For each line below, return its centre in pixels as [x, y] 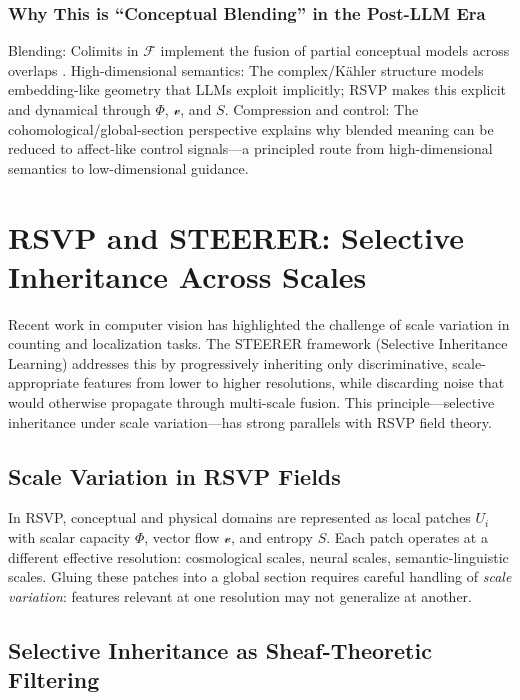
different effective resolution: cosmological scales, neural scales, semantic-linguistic [258, 556]
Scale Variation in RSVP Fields [174, 475]
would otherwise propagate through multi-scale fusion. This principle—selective [251, 402]
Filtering [54, 679]
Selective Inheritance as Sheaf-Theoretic [220, 649]
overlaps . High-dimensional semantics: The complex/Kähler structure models [246, 69]
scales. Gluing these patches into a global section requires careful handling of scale [260, 576]
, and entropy [272, 537]
